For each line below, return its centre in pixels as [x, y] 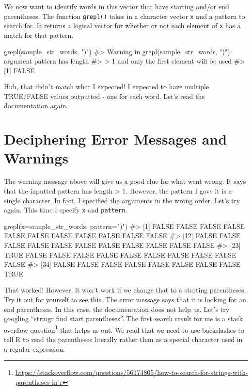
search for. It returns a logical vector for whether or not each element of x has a [122, 25]
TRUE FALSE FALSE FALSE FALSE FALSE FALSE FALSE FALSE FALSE [120, 254]
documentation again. [36, 106]
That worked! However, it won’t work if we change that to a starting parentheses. [125, 290]
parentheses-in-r [39, 382]
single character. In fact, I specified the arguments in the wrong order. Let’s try [122, 200]
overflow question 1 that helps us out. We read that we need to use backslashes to [124, 329]
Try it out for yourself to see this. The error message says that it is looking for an [125, 299]
